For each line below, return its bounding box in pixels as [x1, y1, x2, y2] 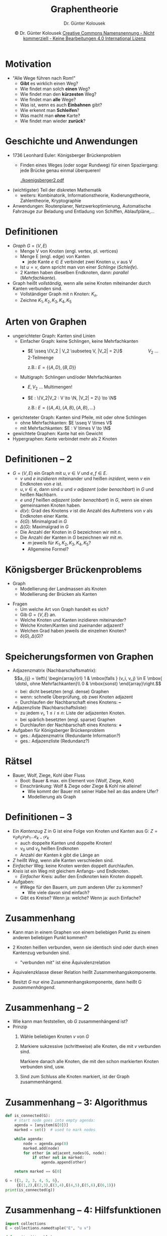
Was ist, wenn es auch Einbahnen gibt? [20, 102, 102, 108]
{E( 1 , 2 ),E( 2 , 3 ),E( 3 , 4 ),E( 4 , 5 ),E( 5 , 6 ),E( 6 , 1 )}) [16, 1183, 116, 1188]
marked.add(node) [23, 1146, 59, 1151]
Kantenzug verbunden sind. [12, 949, 70, 956]
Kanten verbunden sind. [12, 285, 63, 291]
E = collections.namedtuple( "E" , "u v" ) [5, 1226, 92, 1231]
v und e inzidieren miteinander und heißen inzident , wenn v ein [20, 475, 150, 481]
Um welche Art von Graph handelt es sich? [20, 606, 109, 612]
